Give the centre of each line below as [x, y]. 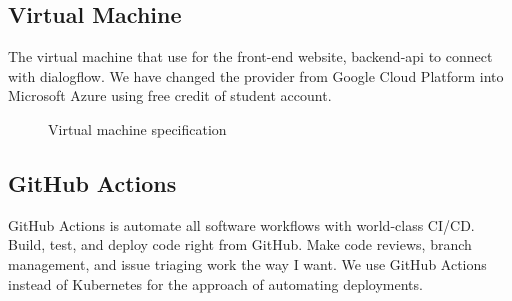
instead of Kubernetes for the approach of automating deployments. [215, 283]
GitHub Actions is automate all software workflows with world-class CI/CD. [241, 224]
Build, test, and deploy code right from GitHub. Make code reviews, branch [240, 244]
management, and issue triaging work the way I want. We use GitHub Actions [247, 263]
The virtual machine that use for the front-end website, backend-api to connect [250, 56]
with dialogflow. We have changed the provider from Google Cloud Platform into [256, 75]
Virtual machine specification [137, 128]
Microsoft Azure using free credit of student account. [170, 95]
